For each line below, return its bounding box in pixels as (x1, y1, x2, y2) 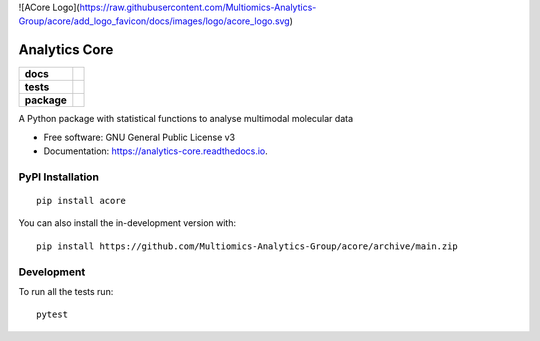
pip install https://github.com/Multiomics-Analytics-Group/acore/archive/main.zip (36, 240, 459, 252)
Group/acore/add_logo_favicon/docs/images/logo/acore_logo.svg (18, 15, 290, 27)
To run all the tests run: (18, 285, 114, 297)
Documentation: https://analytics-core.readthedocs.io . (43, 145, 269, 157)
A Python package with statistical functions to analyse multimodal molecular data (18, 113, 354, 125)
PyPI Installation (18, 170, 100, 184)
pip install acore (36, 195, 127, 207)
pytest (36, 309, 69, 320)
